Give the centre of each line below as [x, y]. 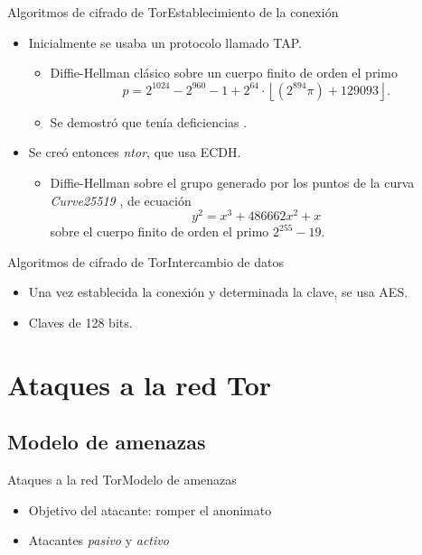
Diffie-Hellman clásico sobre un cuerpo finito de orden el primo [224, 73]
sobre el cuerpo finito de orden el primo [159, 231]
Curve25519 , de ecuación [121, 200]
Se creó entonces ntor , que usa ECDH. [135, 152]
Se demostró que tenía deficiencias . [149, 121]
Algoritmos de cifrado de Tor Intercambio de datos [145, 261]
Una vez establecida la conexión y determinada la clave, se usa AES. [218, 292]
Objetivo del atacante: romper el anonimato [150, 509]
